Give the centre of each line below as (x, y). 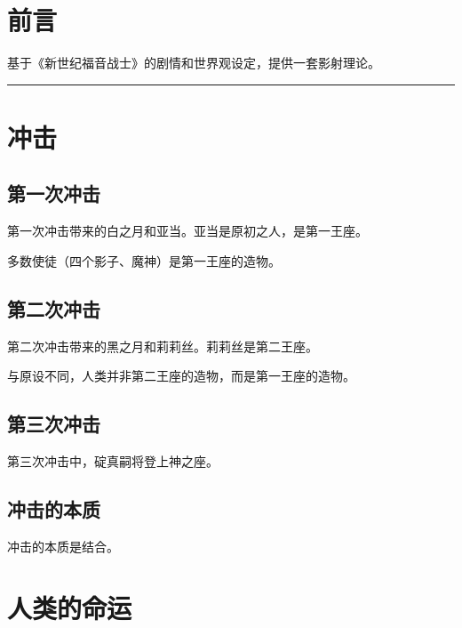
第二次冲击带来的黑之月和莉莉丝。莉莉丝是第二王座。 (163, 346)
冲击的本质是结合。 (63, 546)
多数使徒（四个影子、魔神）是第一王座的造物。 (144, 260)
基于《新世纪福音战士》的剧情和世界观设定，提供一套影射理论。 (194, 63)
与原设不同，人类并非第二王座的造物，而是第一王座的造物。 (181, 376)
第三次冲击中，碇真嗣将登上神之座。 (113, 461)
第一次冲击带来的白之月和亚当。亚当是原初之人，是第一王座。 (187, 231)
